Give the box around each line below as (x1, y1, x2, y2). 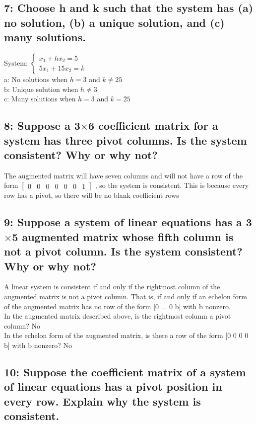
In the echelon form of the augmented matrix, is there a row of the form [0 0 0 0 (4, 330, 249, 340)
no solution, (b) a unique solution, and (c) (4, 14, 225, 30)
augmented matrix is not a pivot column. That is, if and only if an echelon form (4, 291, 247, 301)
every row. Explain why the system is (4, 393, 201, 409)
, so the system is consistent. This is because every (95, 180, 249, 190)
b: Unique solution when (4, 84, 78, 94)
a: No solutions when (4, 74, 68, 84)
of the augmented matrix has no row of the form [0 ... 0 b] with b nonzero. (4, 301, 231, 311)
